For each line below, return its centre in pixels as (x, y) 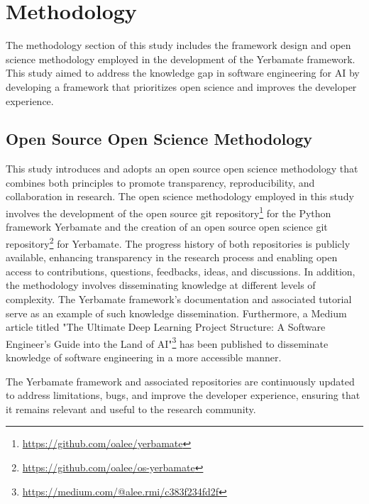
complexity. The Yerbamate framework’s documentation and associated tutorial (179, 298)
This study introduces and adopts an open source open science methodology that (182, 169)
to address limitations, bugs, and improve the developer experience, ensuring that (183, 395)
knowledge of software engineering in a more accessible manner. (144, 357)
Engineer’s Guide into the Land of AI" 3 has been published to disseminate (167, 342)
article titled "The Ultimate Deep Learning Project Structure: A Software (166, 327)
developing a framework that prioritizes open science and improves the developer (181, 86)
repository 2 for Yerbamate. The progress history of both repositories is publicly (178, 242)
